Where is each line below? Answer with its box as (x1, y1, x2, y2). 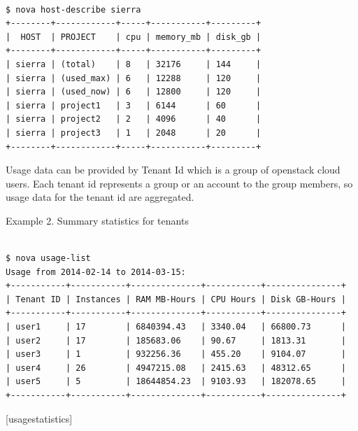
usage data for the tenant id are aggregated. (6, 190, 194, 204)
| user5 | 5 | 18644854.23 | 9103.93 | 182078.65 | (6, 376, 346, 387)
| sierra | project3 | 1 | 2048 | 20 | (6, 127, 262, 138)
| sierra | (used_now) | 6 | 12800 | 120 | (6, 87, 262, 97)
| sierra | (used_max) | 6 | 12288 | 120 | (6, 73, 262, 83)
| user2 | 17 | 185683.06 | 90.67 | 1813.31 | (6, 335, 346, 346)
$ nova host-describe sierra (6, 4, 141, 15)
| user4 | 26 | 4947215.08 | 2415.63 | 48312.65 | (6, 362, 346, 373)
